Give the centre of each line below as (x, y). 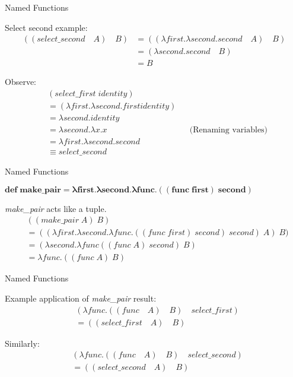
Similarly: (22, 343)
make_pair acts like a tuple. (56, 208)
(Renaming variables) (229, 130)
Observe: (21, 82)
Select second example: (46, 27)
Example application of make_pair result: (81, 298)
